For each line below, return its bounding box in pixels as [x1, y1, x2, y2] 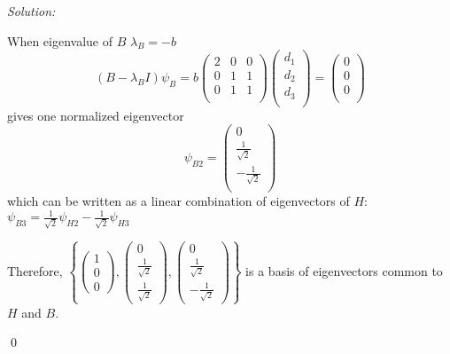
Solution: [7, 2, 56, 20]
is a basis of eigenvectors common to [245, 261, 443, 279]
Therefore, [7, 261, 63, 279]
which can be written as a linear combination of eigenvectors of [7, 191, 350, 209]
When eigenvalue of [7, 31, 112, 50]
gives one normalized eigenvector [7, 106, 184, 124]
